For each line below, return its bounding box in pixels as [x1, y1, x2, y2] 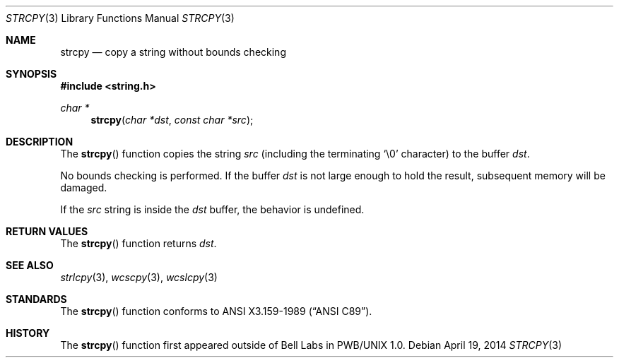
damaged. [60, 181, 107, 194]
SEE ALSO [6, 259, 54, 271]
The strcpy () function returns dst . [60, 237, 217, 249]
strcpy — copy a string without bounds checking [60, 46, 286, 58]
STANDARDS [6, 293, 67, 305]
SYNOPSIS [6, 68, 57, 80]
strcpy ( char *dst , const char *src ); [90, 114, 254, 126]
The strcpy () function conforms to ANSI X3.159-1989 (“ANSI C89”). [60, 305, 372, 317]
